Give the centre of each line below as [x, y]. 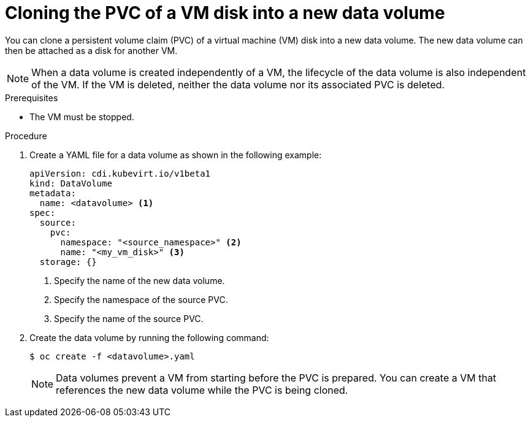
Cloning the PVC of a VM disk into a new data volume [225, 13]
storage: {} [68, 262]
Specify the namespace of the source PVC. [141, 299]
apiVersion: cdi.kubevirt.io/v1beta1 [120, 173]
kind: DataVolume [71, 183]
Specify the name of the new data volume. [139, 280]
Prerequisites [32, 98]
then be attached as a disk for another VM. [91, 50]
